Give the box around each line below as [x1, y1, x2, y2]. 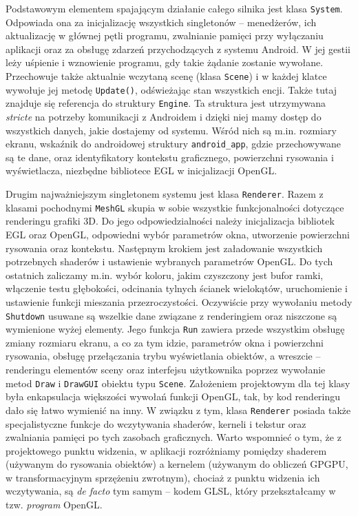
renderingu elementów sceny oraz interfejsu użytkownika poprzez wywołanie [6, 362, 326, 376]
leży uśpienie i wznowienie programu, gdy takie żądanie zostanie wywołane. [6, 55, 324, 70]
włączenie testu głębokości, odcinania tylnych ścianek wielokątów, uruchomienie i [6, 281, 348, 296]
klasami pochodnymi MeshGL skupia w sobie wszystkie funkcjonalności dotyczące [6, 200, 344, 214]
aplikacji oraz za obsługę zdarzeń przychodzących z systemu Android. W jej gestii [6, 41, 350, 56]
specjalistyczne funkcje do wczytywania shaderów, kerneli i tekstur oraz [6, 416, 306, 431]
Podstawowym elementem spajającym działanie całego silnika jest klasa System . [6, 1, 343, 15]
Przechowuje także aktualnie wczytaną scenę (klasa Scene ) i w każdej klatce [6, 69, 327, 83]
